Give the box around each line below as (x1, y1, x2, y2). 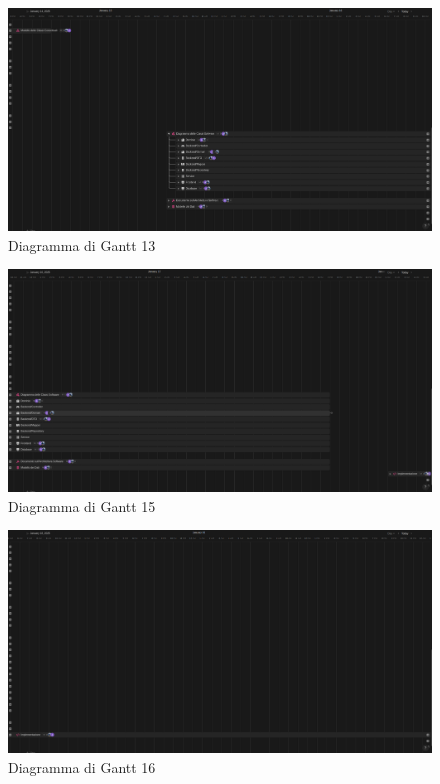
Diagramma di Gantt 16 (8, 756, 156, 777)
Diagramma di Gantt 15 (8, 495, 156, 516)
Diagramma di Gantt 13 (8, 234, 156, 255)
